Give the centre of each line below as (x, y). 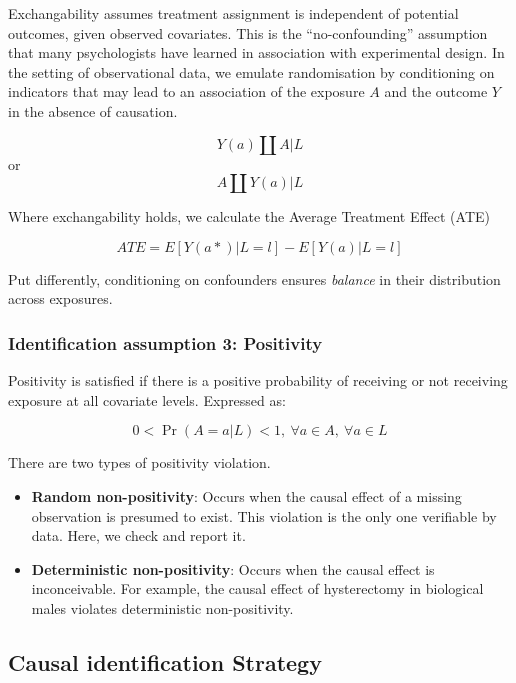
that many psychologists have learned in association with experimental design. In (256, 52)
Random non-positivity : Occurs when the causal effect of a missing (246, 495)
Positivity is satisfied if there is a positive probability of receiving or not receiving (258, 380)
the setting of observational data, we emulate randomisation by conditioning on (251, 71)
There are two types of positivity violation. (139, 462)
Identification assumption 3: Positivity (165, 342)
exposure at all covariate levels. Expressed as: (147, 399)
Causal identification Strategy (165, 661)
